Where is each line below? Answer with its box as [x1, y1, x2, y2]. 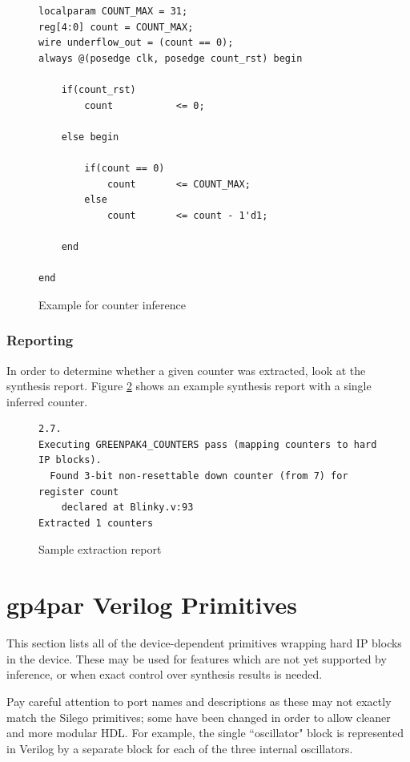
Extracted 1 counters [38, 517, 154, 529]
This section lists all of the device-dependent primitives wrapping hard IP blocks [6, 635, 402, 651]
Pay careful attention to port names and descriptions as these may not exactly [6, 692, 392, 709]
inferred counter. [6, 393, 88, 409]
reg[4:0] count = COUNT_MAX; [38, 21, 194, 33]
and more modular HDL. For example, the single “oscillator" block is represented [6, 724, 404, 741]
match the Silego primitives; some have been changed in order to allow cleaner [6, 708, 391, 725]
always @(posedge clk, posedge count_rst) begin [38, 52, 303, 64]
